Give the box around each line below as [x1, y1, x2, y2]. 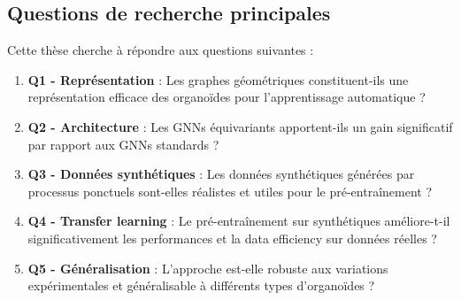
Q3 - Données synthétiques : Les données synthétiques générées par [27, 165, 415, 183]
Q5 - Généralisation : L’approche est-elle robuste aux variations [27, 258, 388, 277]
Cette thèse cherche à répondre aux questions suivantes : [7, 41, 314, 59]
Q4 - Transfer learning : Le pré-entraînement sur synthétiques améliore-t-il [27, 212, 450, 230]
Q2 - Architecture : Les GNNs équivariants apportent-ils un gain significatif [27, 117, 453, 135]
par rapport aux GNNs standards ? [27, 135, 219, 153]
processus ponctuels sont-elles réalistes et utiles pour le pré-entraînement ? [27, 181, 433, 200]
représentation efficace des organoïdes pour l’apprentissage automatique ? [27, 88, 426, 106]
